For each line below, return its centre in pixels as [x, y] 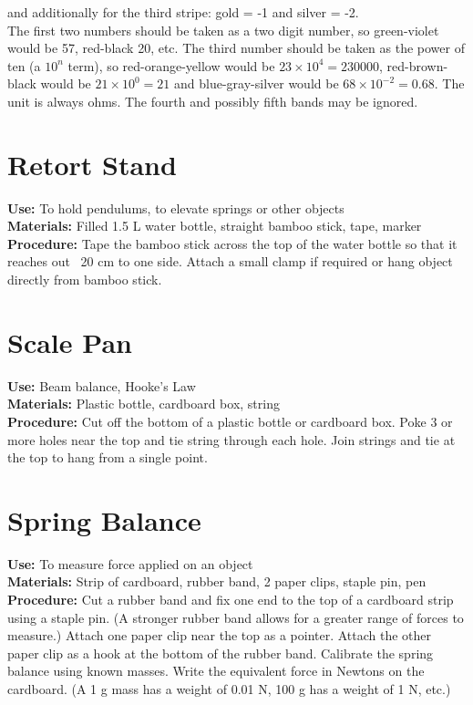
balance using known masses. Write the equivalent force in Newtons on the [216, 671]
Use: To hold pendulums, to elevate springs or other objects [176, 207]
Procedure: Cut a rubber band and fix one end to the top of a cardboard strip [231, 600]
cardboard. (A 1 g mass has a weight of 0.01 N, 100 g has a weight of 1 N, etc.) [229, 689]
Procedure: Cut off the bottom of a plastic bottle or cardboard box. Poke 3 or [230, 421]
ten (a [24, 65]
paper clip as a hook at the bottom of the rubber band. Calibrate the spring [221, 653]
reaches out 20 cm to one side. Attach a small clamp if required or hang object [230, 261]
